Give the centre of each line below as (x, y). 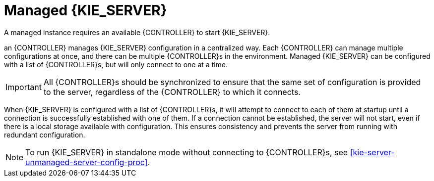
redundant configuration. (45, 135)
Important (24, 87)
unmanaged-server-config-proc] (87, 162)
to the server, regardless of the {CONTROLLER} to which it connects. (172, 92)
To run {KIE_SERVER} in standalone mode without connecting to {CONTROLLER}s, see (187, 152)
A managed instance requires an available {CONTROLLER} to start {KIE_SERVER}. (137, 32)
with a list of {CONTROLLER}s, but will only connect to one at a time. (116, 64)
